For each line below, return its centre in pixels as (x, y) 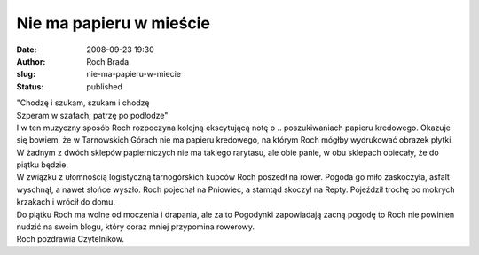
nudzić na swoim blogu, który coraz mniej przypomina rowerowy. (136, 227)
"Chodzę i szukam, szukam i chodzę (83, 103)
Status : (30, 86)
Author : (31, 61)
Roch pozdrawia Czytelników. (70, 239)
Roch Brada (108, 61)
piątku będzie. (42, 165)
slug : (26, 74)
